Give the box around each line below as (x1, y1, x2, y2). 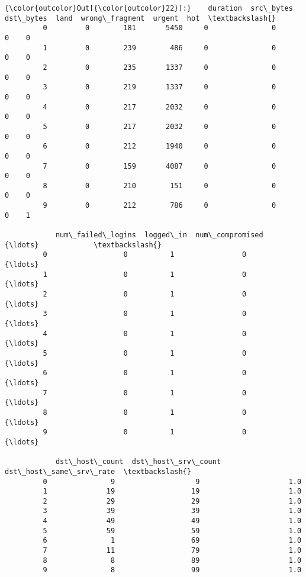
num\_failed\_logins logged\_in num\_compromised (55, 231, 263, 240)
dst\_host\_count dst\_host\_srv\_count (55, 457, 221, 466)
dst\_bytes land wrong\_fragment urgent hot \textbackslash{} (5, 14, 276, 22)
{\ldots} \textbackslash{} (5, 240, 162, 249)
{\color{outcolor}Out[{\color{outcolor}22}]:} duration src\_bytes (5, 4, 293, 12)
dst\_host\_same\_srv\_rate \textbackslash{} (5, 467, 191, 476)
